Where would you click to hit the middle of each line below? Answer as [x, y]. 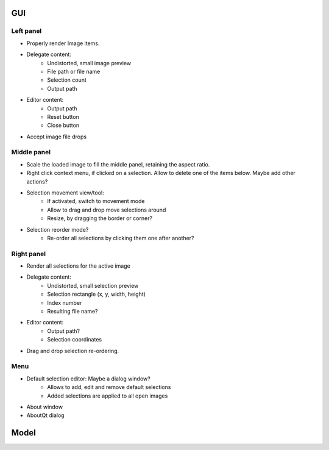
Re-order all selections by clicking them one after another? [121, 238]
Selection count [67, 80]
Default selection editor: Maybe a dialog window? [88, 379]
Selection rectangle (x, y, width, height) [97, 294]
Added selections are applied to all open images [108, 396]
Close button [63, 126]
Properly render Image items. [63, 43]
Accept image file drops [57, 137]
